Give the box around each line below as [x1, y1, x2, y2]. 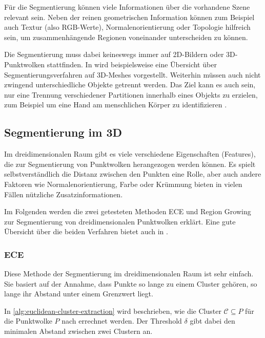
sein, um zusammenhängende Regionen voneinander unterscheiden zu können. [4, 31, 248, 42]
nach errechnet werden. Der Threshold [62, 315, 182, 326]
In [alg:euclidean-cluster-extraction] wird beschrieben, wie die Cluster [4, 305, 221, 316]
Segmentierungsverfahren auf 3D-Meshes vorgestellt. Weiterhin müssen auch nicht [4, 69, 261, 80]
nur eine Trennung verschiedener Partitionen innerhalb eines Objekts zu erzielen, [4, 89, 258, 100]
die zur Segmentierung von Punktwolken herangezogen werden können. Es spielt [4, 158, 256, 169]
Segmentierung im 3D [4, 124, 123, 140]
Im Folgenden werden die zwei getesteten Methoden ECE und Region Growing [4, 206, 251, 217]
